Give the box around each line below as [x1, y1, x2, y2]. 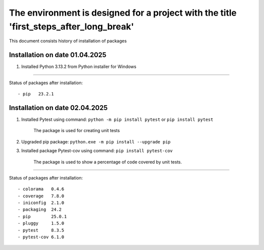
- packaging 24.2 [18, 207, 62, 212]
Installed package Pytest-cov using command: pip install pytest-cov [21, 148, 173, 154]
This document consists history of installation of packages [9, 38, 127, 44]
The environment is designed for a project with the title [9, 7, 237, 18]
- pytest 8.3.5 [18, 227, 65, 233]
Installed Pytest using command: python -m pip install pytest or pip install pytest [21, 116, 214, 122]
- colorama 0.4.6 [18, 186, 65, 192]
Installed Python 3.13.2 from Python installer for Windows [21, 64, 136, 69]
